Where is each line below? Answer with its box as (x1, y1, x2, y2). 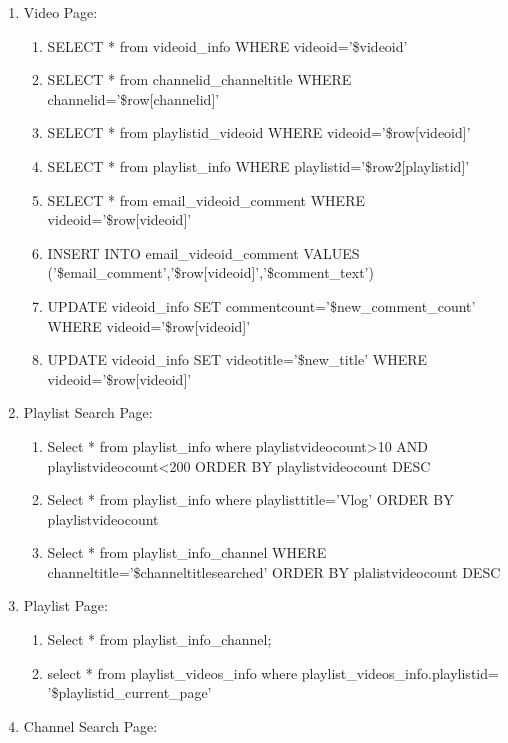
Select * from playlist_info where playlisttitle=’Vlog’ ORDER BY (47, 489, 454, 510)
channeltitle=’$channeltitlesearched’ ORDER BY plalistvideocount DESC (47, 561, 501, 582)
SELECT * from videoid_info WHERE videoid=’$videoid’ (47, 35, 408, 56)
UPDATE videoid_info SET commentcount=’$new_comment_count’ (47, 295, 476, 316)
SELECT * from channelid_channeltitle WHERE (47, 69, 352, 90)
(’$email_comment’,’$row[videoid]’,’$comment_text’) (47, 262, 374, 283)
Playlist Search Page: (23, 402, 153, 423)
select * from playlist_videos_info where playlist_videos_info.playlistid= (47, 662, 499, 683)
